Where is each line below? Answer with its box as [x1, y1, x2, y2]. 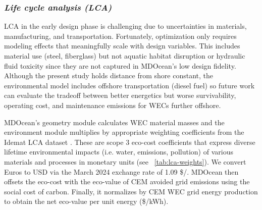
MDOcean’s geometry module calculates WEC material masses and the [4, 117, 225, 127]
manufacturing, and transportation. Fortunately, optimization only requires [4, 30, 237, 41]
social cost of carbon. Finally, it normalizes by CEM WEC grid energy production [4, 186, 258, 196]
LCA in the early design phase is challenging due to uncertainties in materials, [4, 21, 247, 31]
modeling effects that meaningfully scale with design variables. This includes [4, 40, 240, 51]
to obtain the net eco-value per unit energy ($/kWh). [4, 196, 169, 206]
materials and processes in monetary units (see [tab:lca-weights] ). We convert [4, 156, 246, 167]
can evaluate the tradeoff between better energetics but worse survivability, [4, 90, 236, 100]
